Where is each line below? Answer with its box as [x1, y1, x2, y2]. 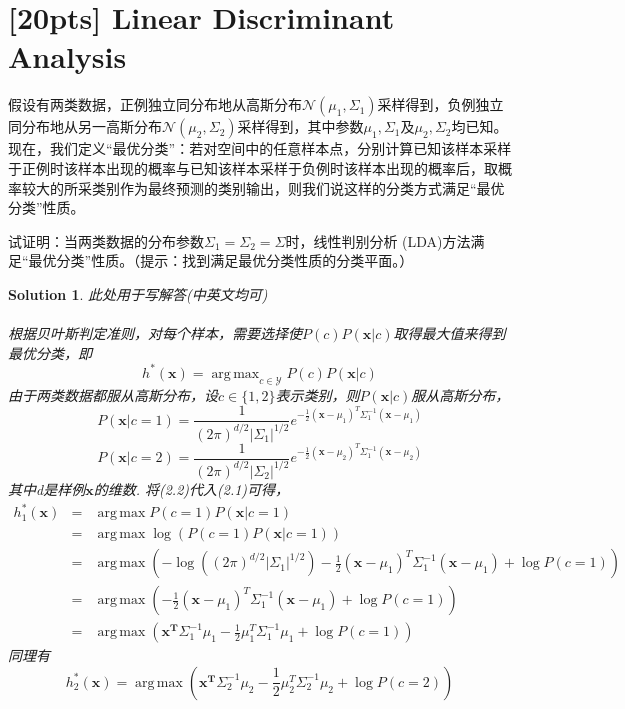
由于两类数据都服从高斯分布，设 [8, 384, 218, 405]
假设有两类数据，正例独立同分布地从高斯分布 [8, 94, 302, 115]
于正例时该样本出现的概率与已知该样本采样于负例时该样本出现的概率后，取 [8, 157, 498, 178]
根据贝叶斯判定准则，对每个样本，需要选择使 [8, 323, 302, 344]
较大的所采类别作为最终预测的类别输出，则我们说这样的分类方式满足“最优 [21, 177, 505, 198]
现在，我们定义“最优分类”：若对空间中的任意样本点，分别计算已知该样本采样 [8, 138, 512, 159]
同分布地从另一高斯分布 [8, 116, 162, 137]
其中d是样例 [8, 478, 86, 499]
